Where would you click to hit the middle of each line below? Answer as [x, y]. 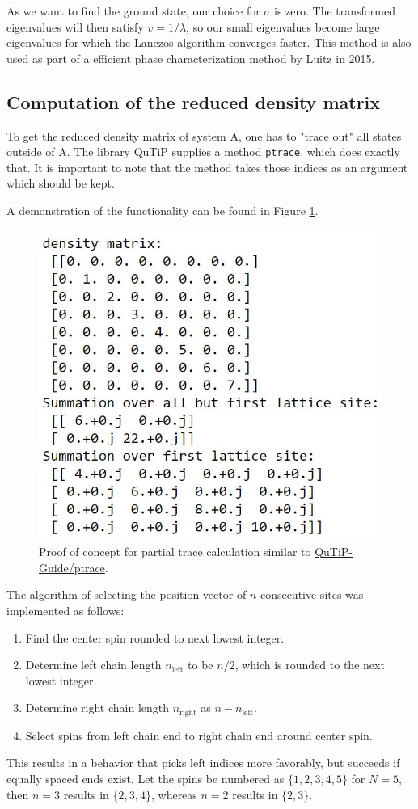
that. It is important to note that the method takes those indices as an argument [207, 167]
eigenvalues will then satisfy [75, 26]
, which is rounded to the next [310, 665]
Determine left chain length [93, 665]
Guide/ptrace [72, 567]
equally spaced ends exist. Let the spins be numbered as [146, 779]
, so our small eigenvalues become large [283, 26]
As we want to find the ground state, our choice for [133, 11]
